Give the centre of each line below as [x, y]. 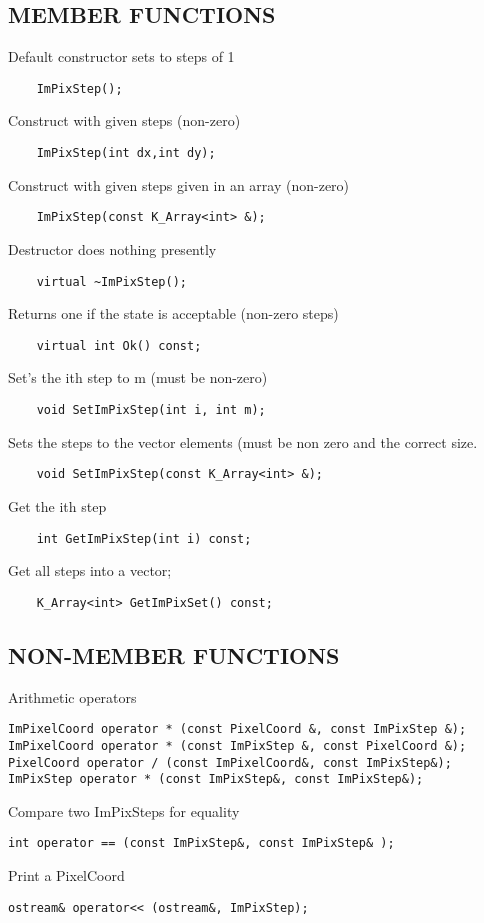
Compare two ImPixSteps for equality [124, 810]
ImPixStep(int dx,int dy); [126, 153]
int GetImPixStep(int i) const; [144, 538]
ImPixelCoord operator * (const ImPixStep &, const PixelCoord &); [237, 745]
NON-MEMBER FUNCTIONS [174, 654]
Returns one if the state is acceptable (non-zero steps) [173, 313]
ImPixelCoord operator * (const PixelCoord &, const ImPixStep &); [237, 729]
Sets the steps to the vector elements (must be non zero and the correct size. [243, 441]
